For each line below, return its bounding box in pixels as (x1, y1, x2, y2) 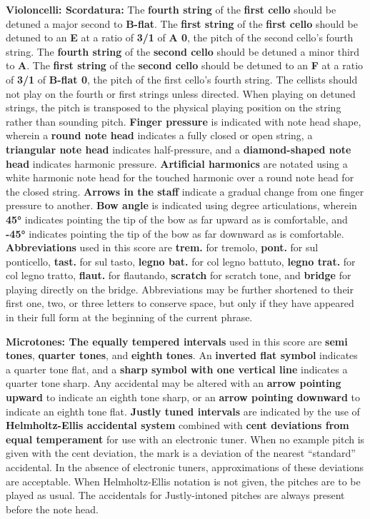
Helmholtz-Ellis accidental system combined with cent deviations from (6, 418, 349, 433)
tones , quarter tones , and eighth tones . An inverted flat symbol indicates (6, 348, 358, 363)
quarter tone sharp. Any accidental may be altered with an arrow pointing (6, 376, 341, 390)
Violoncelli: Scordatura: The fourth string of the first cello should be (6, 2, 336, 16)
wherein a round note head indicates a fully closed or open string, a (6, 128, 313, 143)
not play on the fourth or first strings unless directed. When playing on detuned (6, 86, 356, 101)
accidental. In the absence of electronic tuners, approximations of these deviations (6, 460, 364, 474)
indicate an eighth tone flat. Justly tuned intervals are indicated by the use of (6, 403, 360, 418)
